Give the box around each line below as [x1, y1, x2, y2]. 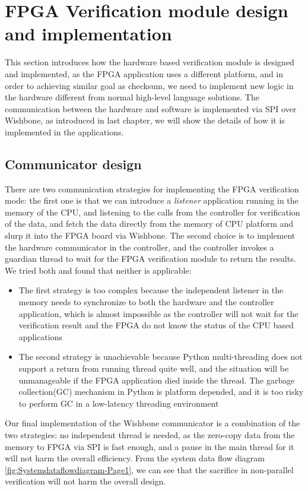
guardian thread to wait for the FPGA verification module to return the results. [5, 252, 296, 265]
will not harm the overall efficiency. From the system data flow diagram [5, 452, 265, 464]
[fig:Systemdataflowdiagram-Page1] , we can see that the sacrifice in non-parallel [5, 463, 294, 476]
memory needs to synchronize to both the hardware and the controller [18, 296, 274, 308]
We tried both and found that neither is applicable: [5, 264, 192, 276]
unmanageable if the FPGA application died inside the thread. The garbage [18, 373, 295, 386]
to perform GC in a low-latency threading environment [18, 397, 219, 409]
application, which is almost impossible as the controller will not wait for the [18, 307, 299, 319]
